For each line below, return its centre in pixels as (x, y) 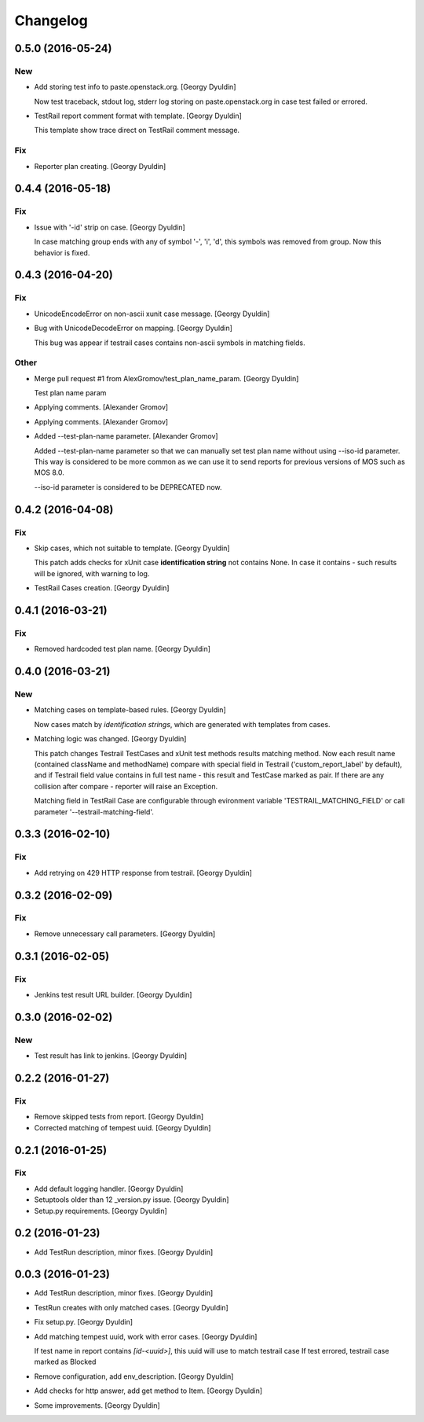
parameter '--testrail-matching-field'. (94, 812)
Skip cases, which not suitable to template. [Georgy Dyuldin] (132, 548)
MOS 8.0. (49, 472)
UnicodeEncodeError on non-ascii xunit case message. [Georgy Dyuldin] (152, 314)
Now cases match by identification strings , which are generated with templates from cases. (182, 724)
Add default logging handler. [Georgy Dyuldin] (109, 1189)
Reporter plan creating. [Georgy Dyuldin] (100, 166)
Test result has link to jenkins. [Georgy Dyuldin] (111, 1056)
